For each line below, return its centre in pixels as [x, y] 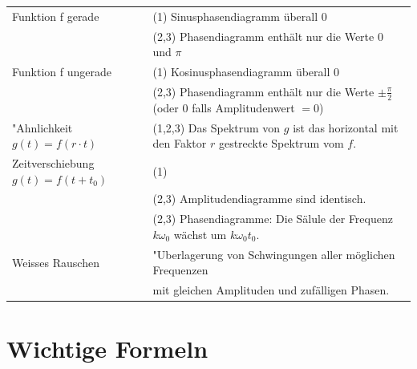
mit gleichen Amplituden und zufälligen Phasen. [271, 290]
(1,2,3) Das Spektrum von [217, 127]
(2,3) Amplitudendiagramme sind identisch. [259, 199]
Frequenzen [180, 270]
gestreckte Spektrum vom [281, 143]
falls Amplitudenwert [243, 107]
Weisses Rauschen [56, 262]
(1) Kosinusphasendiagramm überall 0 [246, 72]
